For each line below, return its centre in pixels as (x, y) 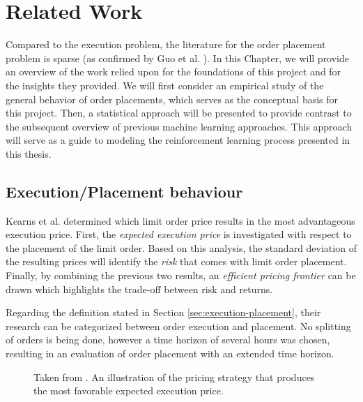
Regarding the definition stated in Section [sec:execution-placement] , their (163, 312)
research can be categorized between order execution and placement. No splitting (178, 326)
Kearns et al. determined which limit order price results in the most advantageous (180, 220)
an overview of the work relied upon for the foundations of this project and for (173, 72)
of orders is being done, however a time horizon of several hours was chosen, (168, 340)
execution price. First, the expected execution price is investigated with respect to (179, 234)
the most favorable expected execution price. (129, 390)
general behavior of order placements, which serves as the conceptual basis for (172, 99)
